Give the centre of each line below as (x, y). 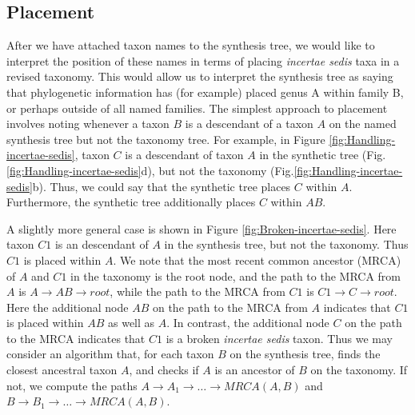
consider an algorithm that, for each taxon (110, 354)
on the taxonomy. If (359, 370)
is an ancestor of (255, 370)
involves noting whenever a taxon (88, 124)
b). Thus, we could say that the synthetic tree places (162, 186)
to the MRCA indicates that (76, 338)
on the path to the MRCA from (230, 307)
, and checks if (164, 370)
